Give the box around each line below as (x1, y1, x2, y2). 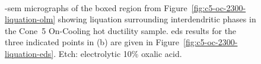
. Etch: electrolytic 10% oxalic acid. (53, 47, 182, 59)
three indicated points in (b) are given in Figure (5, 36, 180, 48)
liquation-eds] (5, 47, 54, 59)
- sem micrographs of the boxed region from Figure (5, 1, 187, 14)
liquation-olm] (5, 13, 56, 25)
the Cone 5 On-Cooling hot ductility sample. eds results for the (5, 24, 237, 36)
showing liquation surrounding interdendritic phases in (58, 13, 256, 25)
